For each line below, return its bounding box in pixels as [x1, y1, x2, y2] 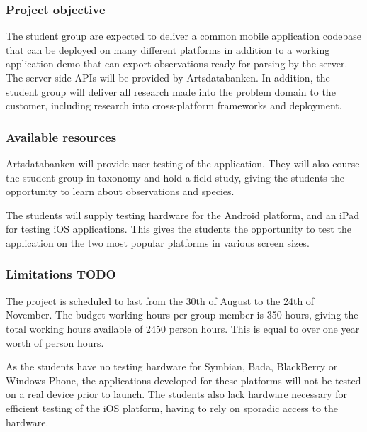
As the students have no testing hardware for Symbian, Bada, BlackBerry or [6, 359, 338, 374]
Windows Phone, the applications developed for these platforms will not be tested [6, 372, 361, 387]
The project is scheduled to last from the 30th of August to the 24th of [6, 293, 315, 308]
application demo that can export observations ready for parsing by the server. [6, 56, 348, 71]
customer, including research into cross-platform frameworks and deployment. [6, 98, 342, 113]
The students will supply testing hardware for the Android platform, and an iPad [6, 207, 359, 222]
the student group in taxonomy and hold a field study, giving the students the [6, 170, 344, 184]
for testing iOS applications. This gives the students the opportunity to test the [6, 221, 351, 236]
